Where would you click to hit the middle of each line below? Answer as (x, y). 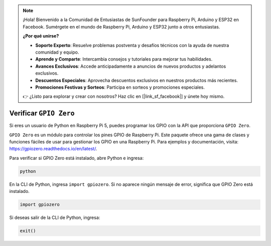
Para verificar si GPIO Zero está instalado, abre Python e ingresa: (77, 158)
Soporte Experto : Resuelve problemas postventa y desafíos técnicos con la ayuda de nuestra (132, 45)
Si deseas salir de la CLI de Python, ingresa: (55, 217)
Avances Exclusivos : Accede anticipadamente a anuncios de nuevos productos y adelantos (131, 66)
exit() (28, 231)
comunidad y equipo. (57, 52)
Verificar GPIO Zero (42, 113)
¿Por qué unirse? (41, 36)
